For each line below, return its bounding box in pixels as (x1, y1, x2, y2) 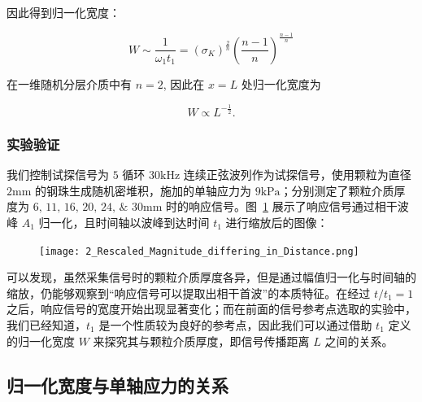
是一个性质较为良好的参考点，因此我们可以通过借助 (98, 316, 372, 333)
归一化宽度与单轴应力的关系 (7, 372, 228, 397)
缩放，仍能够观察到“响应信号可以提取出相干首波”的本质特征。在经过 (7, 284, 371, 301)
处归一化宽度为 (241, 75, 321, 92)
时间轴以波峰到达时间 (95, 213, 210, 230)
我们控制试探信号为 (7, 166, 109, 183)
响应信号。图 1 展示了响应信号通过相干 (189, 198, 398, 215)
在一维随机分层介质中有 (7, 75, 132, 92)
